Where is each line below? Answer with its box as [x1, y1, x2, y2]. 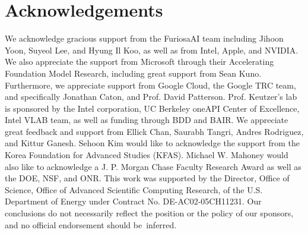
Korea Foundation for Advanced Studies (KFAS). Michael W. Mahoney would [5, 149, 288, 161]
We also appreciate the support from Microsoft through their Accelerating [5, 55, 274, 68]
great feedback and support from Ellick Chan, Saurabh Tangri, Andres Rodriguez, [5, 125, 304, 137]
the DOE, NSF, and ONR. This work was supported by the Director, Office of [5, 172, 290, 184]
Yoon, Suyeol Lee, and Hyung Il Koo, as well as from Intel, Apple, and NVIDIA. [5, 43, 299, 56]
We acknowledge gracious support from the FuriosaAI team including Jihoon [5, 32, 284, 45]
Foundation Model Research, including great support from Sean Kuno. [5, 67, 262, 79]
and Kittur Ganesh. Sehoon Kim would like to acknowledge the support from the [5, 137, 300, 149]
